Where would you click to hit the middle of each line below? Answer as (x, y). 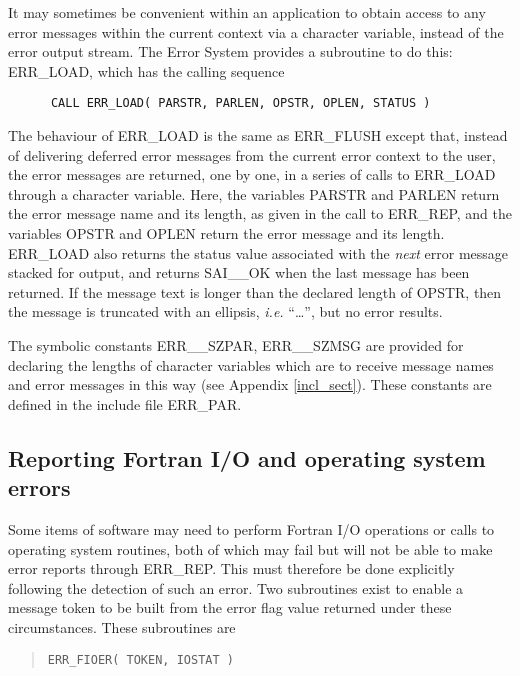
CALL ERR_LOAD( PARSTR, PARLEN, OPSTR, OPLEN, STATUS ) (240, 103)
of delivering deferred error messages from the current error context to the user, (252, 154)
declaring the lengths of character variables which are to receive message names (251, 364)
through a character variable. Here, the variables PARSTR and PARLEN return (254, 193)
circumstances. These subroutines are (122, 626)
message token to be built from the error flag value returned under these (230, 607)
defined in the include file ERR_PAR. (125, 403)
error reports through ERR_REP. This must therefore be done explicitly (231, 568)
